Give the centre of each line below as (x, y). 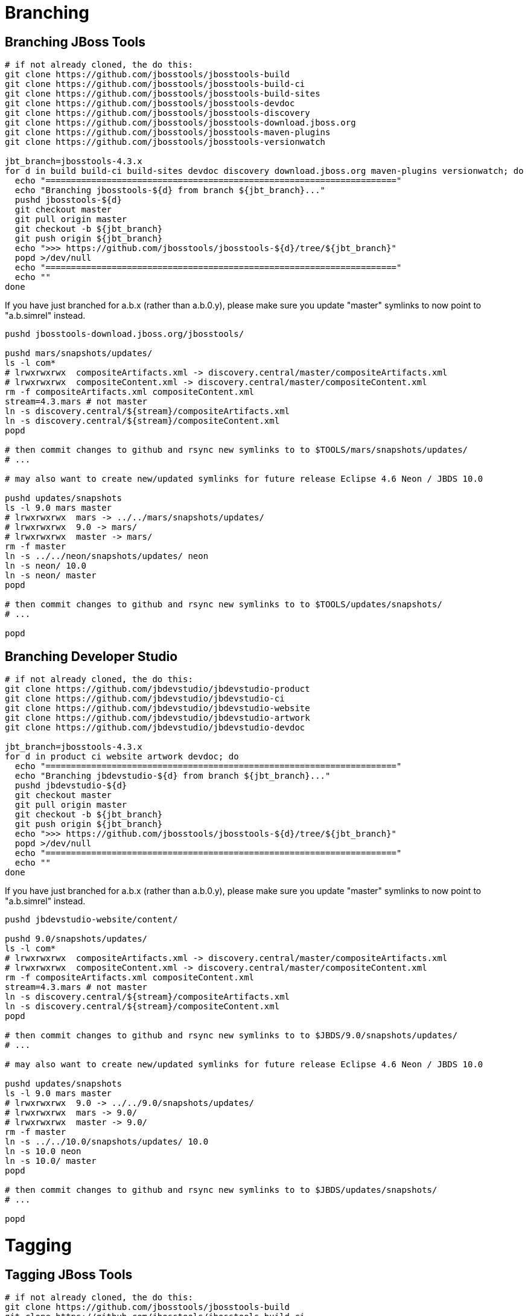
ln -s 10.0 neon (43, 1151)
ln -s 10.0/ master (51, 1161)
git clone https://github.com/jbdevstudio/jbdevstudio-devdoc (155, 728)
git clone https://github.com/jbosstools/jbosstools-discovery (157, 113)
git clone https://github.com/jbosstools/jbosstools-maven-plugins (168, 133)
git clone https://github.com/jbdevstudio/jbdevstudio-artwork (157, 718)
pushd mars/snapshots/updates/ (79, 353)
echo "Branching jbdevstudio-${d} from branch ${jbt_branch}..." (173, 776)
